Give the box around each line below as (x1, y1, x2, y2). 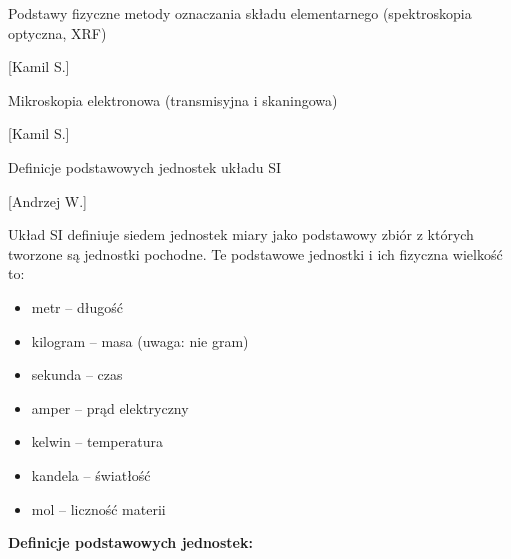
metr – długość (31, 296, 123, 317)
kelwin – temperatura (31, 431, 163, 452)
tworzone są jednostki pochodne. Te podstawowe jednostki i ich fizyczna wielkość (8, 243, 503, 264)
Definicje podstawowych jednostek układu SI (8, 156, 282, 177)
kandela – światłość (31, 464, 151, 485)
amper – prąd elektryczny (31, 397, 189, 418)
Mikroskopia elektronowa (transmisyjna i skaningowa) (8, 89, 338, 110)
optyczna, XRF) (8, 22, 107, 43)
